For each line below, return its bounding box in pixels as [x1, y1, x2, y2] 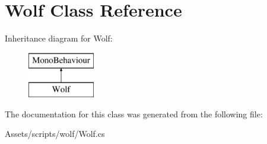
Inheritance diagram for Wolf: [5, 32, 113, 44]
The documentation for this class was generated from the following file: [5, 107, 263, 120]
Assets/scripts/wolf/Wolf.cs [5, 127, 105, 140]
